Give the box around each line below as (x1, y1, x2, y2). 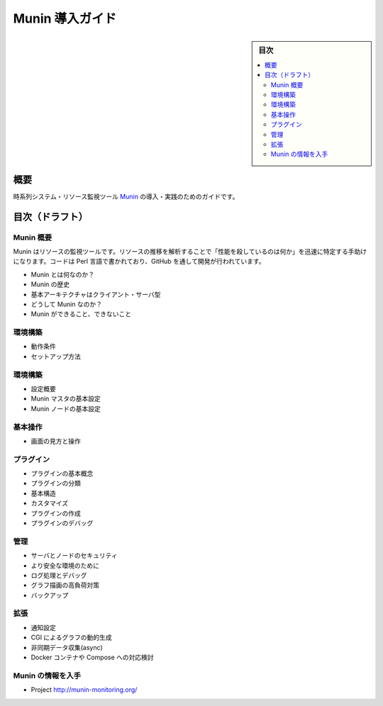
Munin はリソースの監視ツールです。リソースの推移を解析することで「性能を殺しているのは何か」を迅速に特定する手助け (13, 247, 367, 255)
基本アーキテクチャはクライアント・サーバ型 (30, 290, 161, 298)
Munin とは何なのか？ (30, 270, 95, 279)
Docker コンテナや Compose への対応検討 (30, 653, 154, 662)
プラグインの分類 (30, 479, 81, 488)
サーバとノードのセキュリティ (30, 551, 118, 560)
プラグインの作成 (30, 509, 81, 517)
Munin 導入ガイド (13, 11, 117, 26)
